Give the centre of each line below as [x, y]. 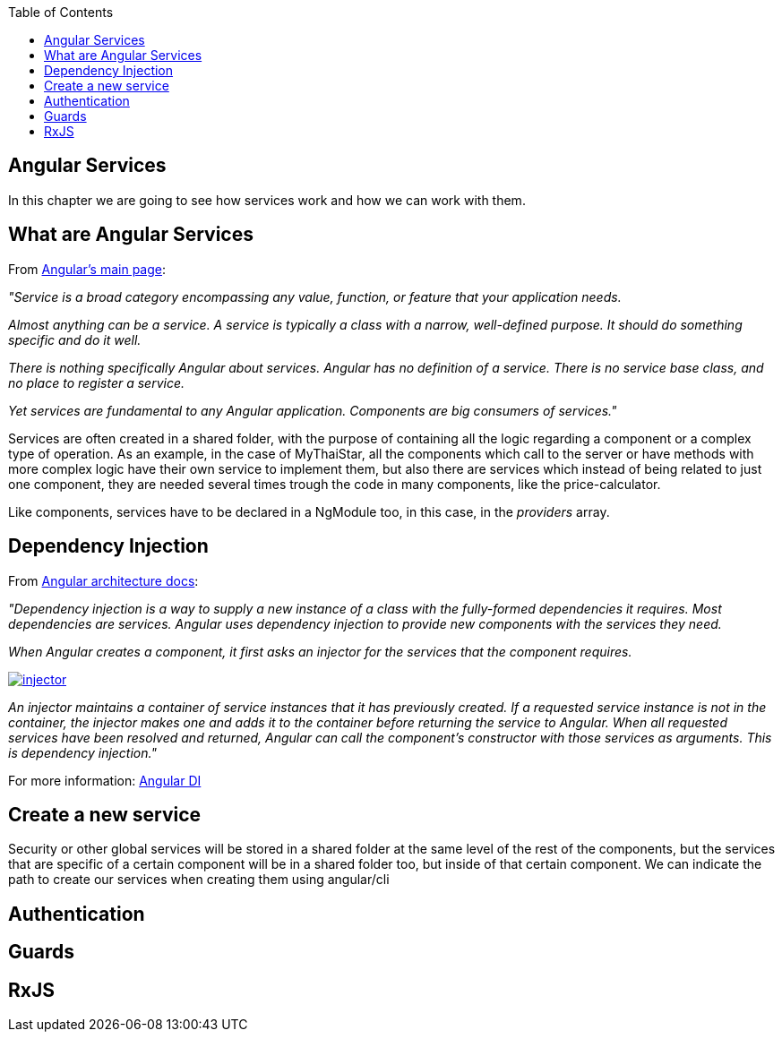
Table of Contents [61, 12]
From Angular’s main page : [87, 269]
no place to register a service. [97, 382]
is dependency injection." [82, 752]
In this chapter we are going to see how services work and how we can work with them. [267, 200]
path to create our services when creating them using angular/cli [199, 880]
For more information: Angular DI [105, 780]
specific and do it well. [75, 339]
